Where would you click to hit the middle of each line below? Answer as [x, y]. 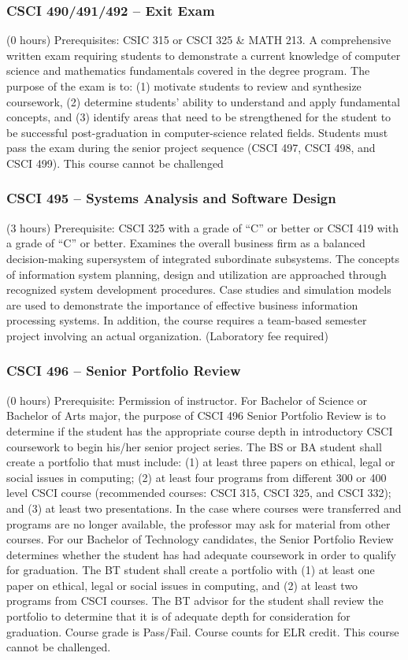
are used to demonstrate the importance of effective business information [182, 304]
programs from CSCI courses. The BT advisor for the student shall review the [195, 601]
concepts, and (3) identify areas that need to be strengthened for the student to [199, 117]
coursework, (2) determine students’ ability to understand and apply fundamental [203, 101]
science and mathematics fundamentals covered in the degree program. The [188, 70]
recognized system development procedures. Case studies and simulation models [199, 289]
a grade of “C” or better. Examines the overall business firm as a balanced [186, 243]
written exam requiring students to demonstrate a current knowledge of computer [204, 55]
